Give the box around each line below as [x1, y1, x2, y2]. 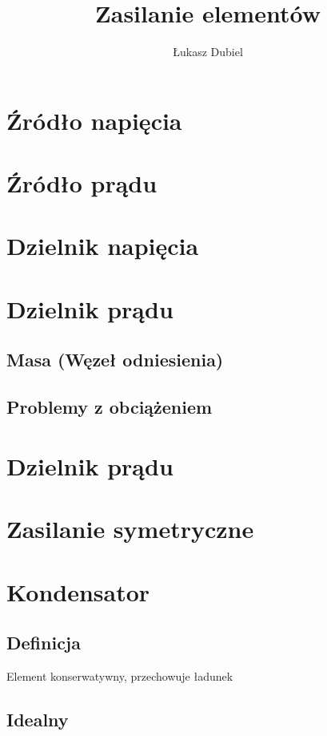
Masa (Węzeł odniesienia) [6, 347, 224, 372]
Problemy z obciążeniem [6, 394, 213, 419]
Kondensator [6, 575, 150, 608]
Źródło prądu [6, 167, 158, 200]
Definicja [6, 630, 81, 655]
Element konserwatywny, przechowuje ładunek [6, 667, 233, 684]
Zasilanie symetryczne [6, 512, 254, 545]
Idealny [6, 706, 69, 731]
